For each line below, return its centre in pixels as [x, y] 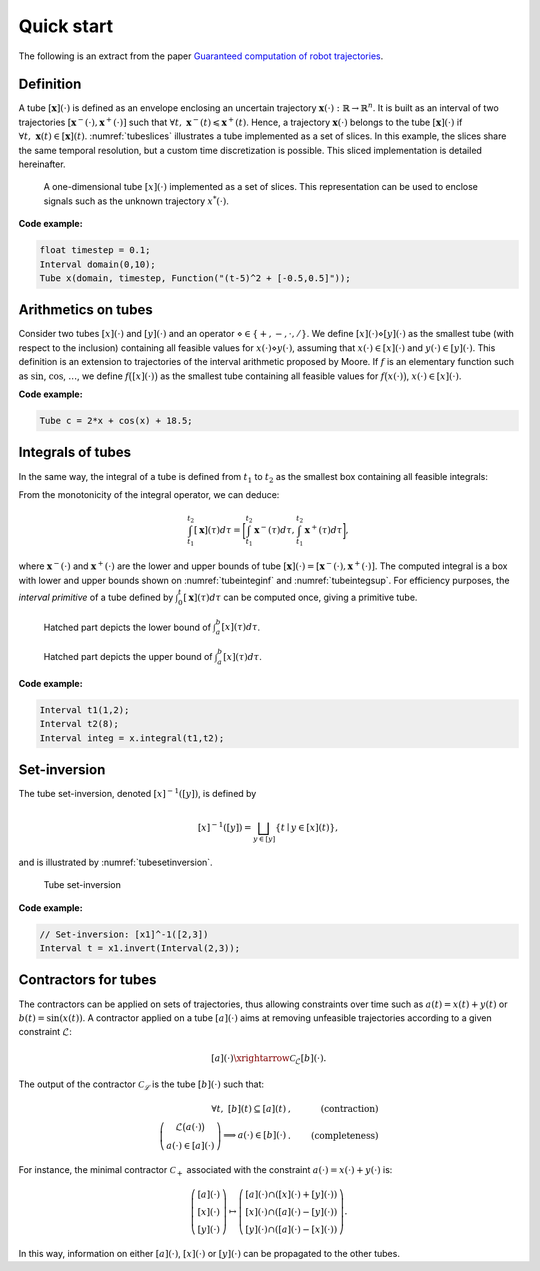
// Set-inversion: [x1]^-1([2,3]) [124, 934]
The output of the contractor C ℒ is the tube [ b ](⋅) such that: [141, 1085]
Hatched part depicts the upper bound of [128, 656]
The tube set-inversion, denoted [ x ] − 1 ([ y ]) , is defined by [137, 792]
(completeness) [344, 1135]
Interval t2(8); [79, 724]
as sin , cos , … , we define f [74, 376]
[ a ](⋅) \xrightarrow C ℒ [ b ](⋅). [268, 1059]
